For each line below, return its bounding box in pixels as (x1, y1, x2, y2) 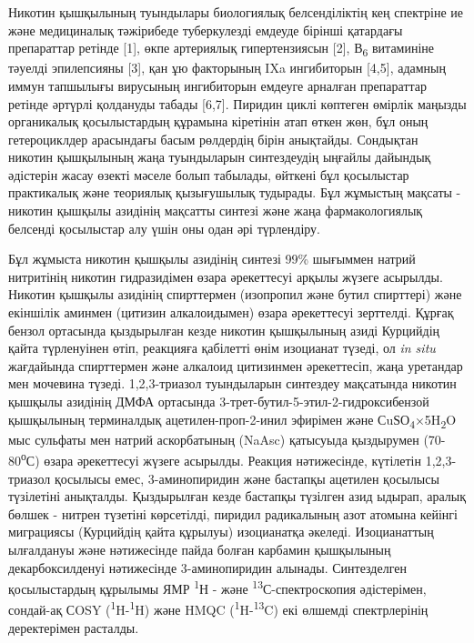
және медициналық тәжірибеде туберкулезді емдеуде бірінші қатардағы (8, 20, 403, 39)
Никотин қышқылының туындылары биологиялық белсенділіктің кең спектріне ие (8, 3, 464, 21)
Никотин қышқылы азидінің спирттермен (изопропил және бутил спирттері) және (8, 285, 462, 304)
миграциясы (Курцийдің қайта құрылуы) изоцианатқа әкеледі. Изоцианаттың (8, 522, 434, 541)
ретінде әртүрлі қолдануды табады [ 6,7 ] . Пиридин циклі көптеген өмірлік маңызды (8, 94, 467, 113)
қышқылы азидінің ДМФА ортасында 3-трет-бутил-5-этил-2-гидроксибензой (8, 392, 429, 410)
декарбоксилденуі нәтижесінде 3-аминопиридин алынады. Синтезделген (8, 558, 407, 577)
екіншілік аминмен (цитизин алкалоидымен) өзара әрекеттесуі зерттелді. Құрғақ (8, 303, 454, 322)
